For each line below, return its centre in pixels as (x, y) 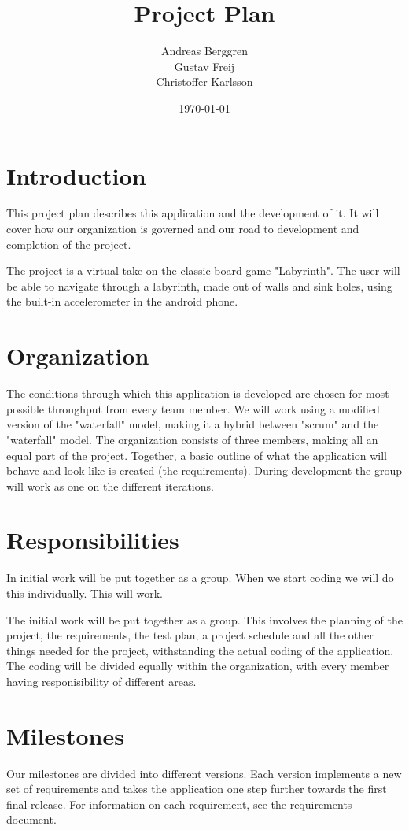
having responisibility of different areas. (101, 681)
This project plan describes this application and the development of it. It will (193, 213)
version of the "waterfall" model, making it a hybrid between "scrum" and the (193, 424)
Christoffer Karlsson (204, 82)
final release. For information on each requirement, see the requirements (179, 804)
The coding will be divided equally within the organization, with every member (198, 666)
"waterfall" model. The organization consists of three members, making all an (192, 439)
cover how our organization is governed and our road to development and (183, 229)
